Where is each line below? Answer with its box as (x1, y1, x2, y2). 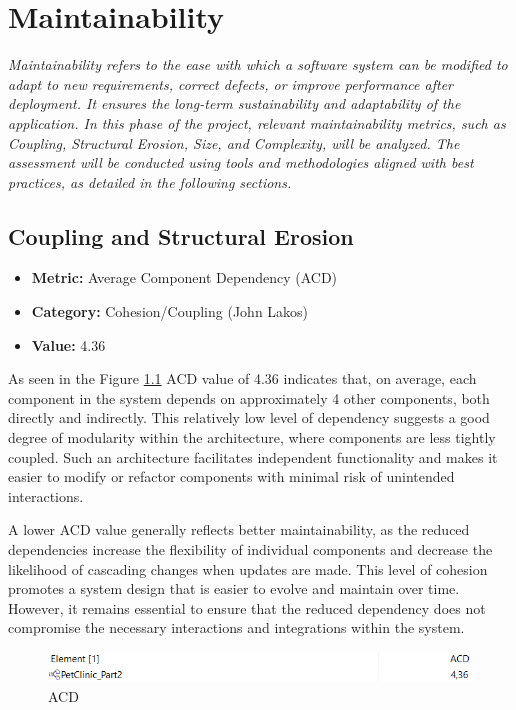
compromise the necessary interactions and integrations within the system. (8, 617, 465, 638)
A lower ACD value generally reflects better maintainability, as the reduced (8, 519, 470, 540)
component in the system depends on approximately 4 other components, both (8, 387, 490, 408)
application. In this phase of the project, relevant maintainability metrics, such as (8, 112, 506, 133)
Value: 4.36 (31, 334, 106, 355)
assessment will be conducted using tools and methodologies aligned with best (8, 152, 474, 173)
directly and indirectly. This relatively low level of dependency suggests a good (8, 407, 490, 428)
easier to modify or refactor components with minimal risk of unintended (8, 466, 455, 487)
